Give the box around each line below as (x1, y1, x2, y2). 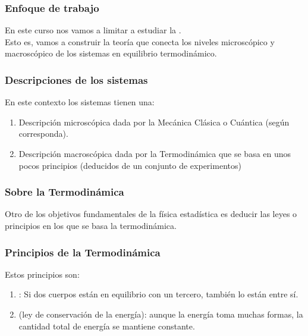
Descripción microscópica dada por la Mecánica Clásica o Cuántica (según (18, 115, 290, 128)
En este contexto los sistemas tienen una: (5, 96, 155, 108)
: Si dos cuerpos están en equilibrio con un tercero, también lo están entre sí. (18, 288, 298, 300)
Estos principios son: (5, 268, 80, 280)
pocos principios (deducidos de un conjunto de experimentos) (18, 159, 241, 171)
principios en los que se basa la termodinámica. (5, 219, 177, 231)
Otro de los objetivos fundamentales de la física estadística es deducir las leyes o (5, 208, 297, 220)
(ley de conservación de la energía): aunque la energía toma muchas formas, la (18, 308, 303, 320)
